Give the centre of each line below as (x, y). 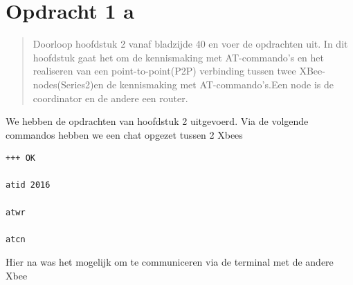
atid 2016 (28, 185)
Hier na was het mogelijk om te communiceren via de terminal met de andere (170, 262)
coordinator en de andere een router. (110, 98)
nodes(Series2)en (68, 84)
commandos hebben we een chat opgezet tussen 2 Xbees (124, 134)
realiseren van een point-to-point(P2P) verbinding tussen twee (164, 71)
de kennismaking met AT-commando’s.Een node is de (220, 84)
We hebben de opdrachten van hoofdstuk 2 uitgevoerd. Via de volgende (157, 121)
